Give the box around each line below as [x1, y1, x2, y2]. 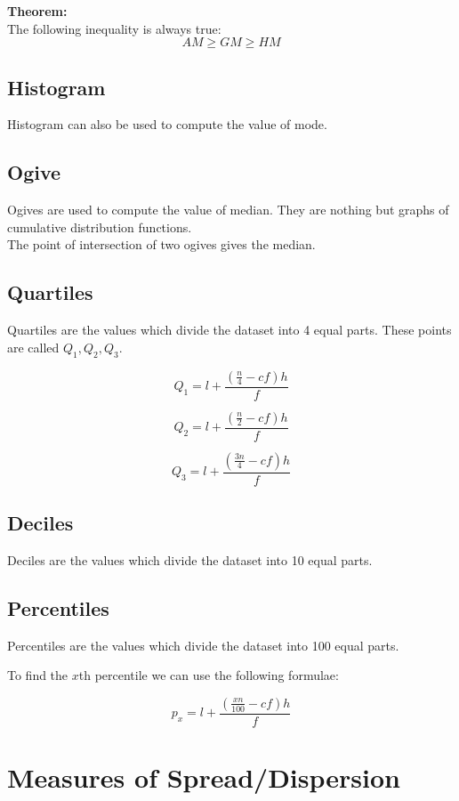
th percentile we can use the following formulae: [78, 666, 339, 684]
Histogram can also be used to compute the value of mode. [7, 115, 327, 133]
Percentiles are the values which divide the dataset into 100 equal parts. [7, 635, 399, 654]
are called [7, 337, 60, 356]
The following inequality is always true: [7, 19, 221, 37]
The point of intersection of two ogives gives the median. [7, 235, 316, 254]
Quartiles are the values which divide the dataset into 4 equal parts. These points [7, 320, 452, 339]
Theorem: [7, 2, 68, 20]
